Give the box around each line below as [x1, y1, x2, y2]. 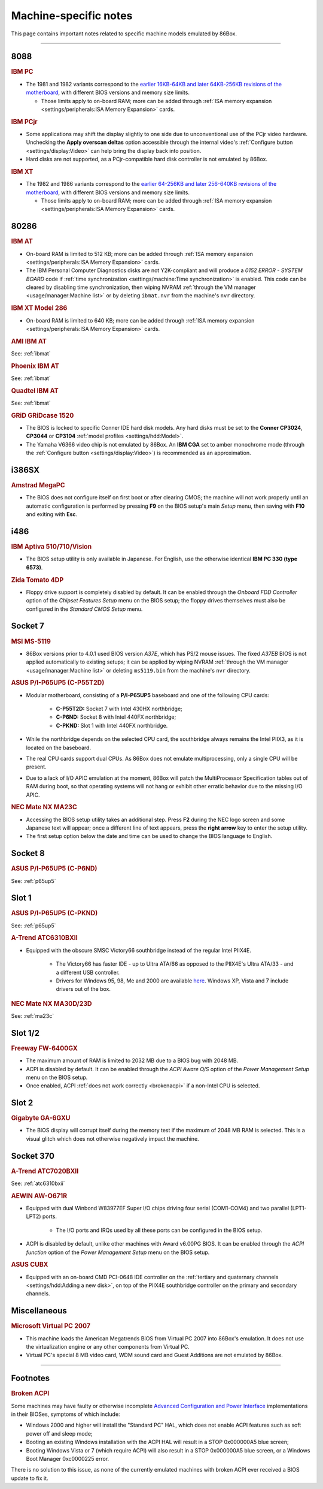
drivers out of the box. [56, 985, 111, 993]
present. [26, 763, 47, 770]
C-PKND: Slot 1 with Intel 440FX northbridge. [56, 722, 168, 729]
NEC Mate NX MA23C [11, 803, 77, 812]
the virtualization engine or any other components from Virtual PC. [26, 1343, 190, 1351]
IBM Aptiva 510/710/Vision [11, 542, 92, 551]
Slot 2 [11, 1098, 33, 1108]
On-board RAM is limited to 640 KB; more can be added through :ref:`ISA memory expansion [26, 317, 255, 324]
